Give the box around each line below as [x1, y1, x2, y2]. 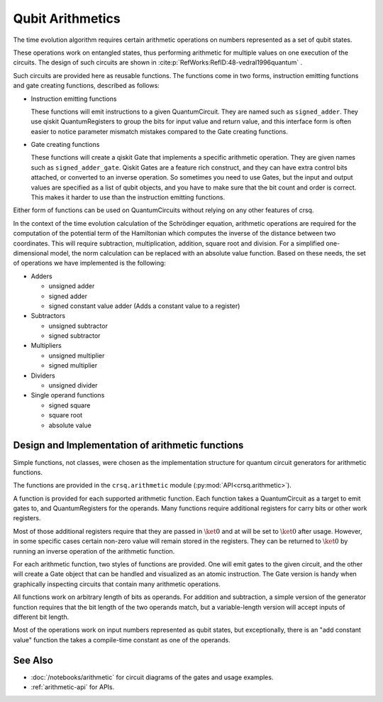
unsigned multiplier [48, 351, 105, 360]
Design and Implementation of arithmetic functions [13, 439, 244, 451]
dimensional [13, 248, 49, 257]
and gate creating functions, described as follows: [13, 82, 160, 90]
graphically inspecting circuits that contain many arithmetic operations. [13, 579, 221, 588]
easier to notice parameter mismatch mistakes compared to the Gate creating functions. [30, 127, 289, 136]
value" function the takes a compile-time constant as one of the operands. [13, 635, 231, 644]
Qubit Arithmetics [13, 11, 121, 26]
